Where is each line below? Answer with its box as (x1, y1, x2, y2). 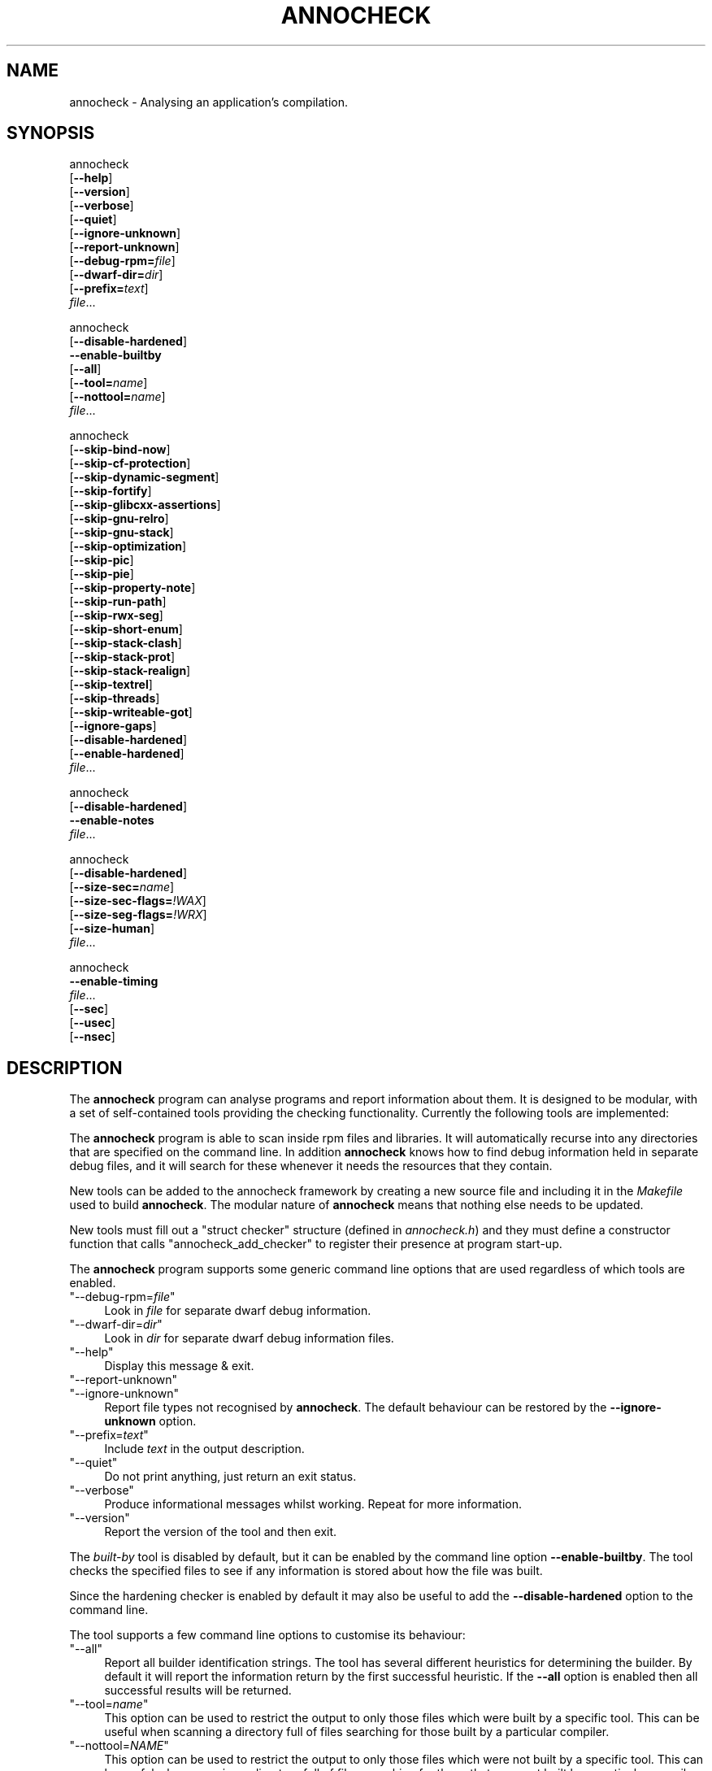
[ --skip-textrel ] (69, 677, 153, 692)
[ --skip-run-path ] (69, 594, 167, 609)
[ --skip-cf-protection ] (69, 456, 191, 471)
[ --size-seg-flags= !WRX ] (69, 907, 207, 922)
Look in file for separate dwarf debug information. (104, 1303, 371, 1318)
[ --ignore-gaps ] (69, 719, 157, 733)
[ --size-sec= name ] (69, 880, 175, 894)
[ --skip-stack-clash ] (69, 636, 182, 651)
